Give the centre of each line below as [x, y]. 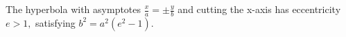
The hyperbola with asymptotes [73, 9]
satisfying [55, 22]
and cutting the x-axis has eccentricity [259, 9]
